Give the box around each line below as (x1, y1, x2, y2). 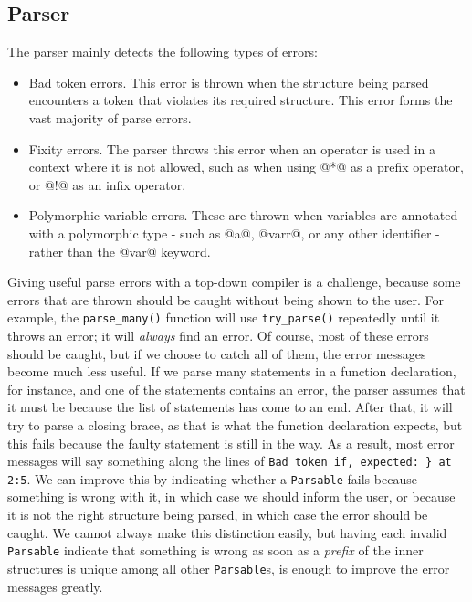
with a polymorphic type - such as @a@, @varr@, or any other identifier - (28, 223, 440, 242)
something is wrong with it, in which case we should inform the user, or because (7, 487, 456, 506)
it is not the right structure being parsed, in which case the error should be (7, 505, 428, 524)
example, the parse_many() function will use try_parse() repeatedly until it (7, 308, 440, 327)
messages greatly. (7, 576, 103, 596)
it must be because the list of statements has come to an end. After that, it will (7, 397, 453, 417)
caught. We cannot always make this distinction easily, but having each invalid (7, 523, 447, 542)
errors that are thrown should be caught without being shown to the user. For (7, 290, 444, 309)
